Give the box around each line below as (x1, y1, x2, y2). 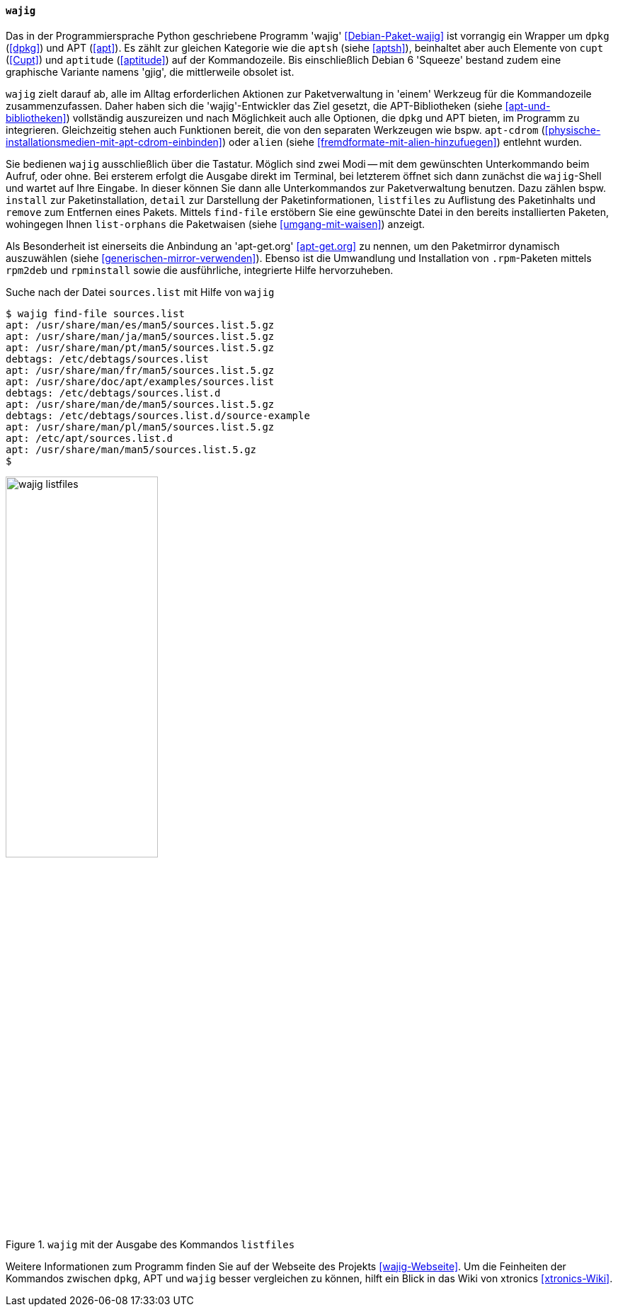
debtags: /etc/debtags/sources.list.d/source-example (6, 409, 310, 421)
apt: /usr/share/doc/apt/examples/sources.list (6, 375, 275, 387)
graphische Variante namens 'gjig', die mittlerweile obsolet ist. (6, 65, 294, 78)
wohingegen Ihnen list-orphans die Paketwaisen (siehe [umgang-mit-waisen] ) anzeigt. (6, 217, 425, 230)
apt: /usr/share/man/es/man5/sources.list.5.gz (6, 319, 275, 331)
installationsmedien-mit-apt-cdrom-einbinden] (6, 135, 222, 148)
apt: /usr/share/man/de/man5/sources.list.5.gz (6, 398, 275, 410)
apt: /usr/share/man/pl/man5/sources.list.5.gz (6, 421, 275, 433)
